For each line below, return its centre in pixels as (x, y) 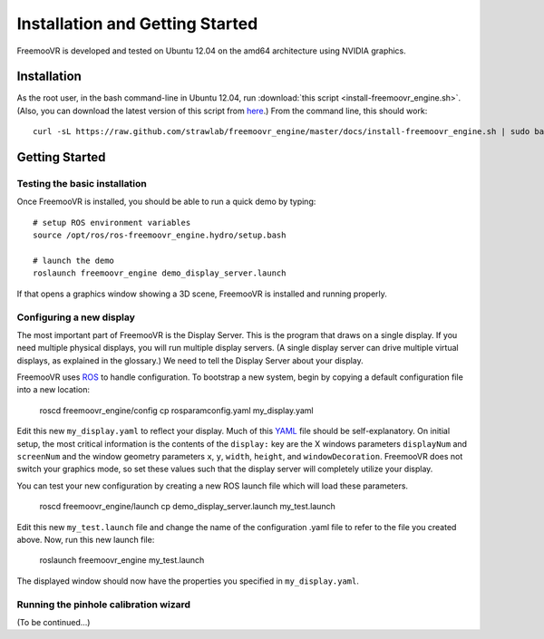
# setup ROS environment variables (112, 223)
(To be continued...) (53, 622)
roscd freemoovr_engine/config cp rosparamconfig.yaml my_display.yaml (177, 410)
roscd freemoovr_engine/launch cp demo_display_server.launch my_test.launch (187, 507)
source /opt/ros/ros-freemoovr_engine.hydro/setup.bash (160, 235)
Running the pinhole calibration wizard (103, 605)
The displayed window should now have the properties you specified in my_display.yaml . (188, 581)
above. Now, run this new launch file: (86, 539)
